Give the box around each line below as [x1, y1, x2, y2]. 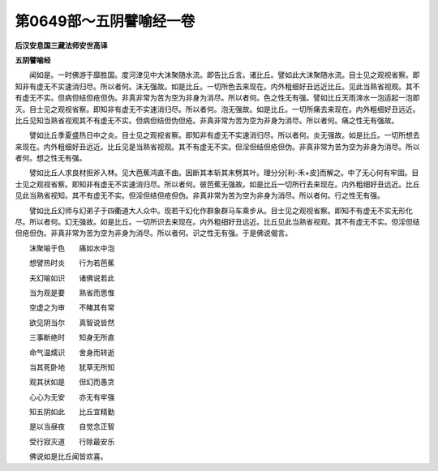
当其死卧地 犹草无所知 [28, 362, 115, 372]
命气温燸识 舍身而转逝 [28, 347, 115, 357]
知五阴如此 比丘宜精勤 [28, 407, 115, 417]
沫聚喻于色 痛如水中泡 [28, 243, 115, 253]
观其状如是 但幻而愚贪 [28, 377, 115, 387]
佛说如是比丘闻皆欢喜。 [28, 452, 108, 461]
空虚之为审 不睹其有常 [28, 302, 115, 312]
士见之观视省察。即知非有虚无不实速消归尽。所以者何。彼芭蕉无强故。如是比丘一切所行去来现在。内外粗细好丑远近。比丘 [15, 179, 420, 189]
